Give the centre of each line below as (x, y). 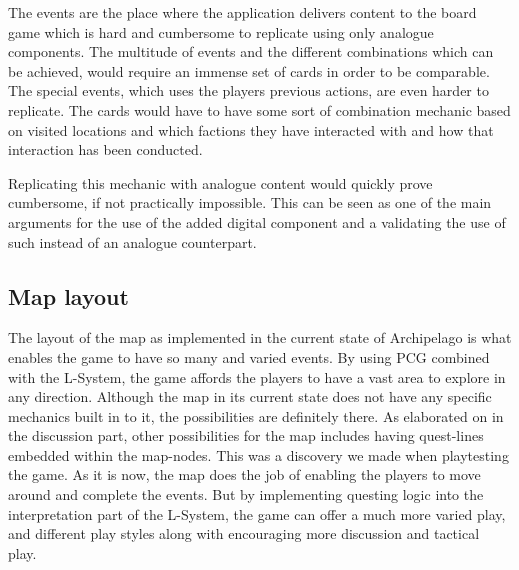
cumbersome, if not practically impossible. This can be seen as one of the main (250, 202)
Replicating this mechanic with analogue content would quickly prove (220, 182)
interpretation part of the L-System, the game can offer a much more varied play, (257, 513)
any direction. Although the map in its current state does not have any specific (250, 396)
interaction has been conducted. (105, 149)
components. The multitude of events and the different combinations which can (251, 51)
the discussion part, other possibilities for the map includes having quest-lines (246, 435)
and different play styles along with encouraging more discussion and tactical (244, 533)
